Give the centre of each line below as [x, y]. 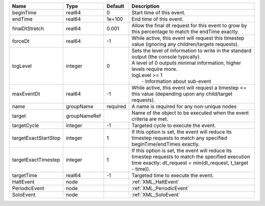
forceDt [21, 41]
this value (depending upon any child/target [182, 94]
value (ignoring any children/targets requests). [185, 44]
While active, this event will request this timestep [188, 38]
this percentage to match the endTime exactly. [185, 32]
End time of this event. [158, 19]
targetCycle [26, 125]
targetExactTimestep [36, 160]
